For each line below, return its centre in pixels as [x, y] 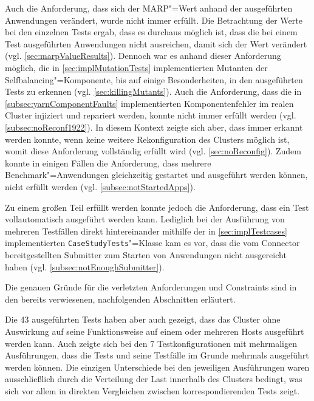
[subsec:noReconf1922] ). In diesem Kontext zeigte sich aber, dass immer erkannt [154, 127]
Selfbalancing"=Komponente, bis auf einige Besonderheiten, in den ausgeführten [154, 79]
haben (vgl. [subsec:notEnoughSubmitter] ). [85, 266]
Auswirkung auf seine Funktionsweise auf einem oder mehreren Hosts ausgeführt [155, 331]
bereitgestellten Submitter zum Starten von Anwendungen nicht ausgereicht [146, 254]
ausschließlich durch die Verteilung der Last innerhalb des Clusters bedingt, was [154, 379]
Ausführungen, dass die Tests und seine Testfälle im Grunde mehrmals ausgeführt [157, 355]
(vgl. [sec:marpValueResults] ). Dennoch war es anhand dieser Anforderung [143, 56]
